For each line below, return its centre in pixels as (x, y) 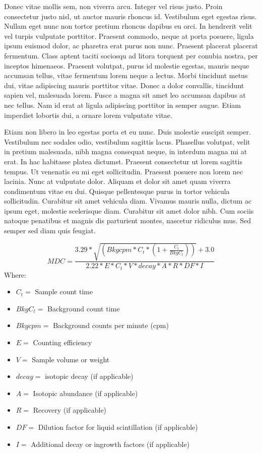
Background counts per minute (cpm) (111, 325)
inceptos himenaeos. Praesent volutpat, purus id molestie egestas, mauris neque (127, 65)
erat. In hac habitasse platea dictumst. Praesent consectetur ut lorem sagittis (123, 161)
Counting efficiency (62, 342)
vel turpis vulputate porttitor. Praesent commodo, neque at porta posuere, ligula (129, 36)
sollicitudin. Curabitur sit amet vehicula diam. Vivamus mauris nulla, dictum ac (128, 201)
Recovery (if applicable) (70, 410)
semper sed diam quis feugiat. (50, 231)
